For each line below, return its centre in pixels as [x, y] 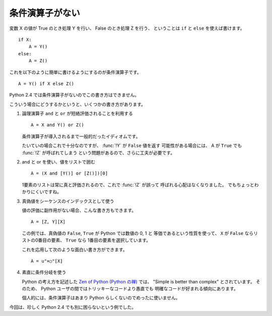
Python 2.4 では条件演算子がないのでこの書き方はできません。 [74, 95]
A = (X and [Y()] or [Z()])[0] [70, 173]
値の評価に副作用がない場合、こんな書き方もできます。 [79, 210]
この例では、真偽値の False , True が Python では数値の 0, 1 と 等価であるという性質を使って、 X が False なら [138, 233]
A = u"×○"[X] [47, 261]
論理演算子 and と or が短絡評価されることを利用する [77, 114]
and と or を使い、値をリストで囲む [59, 162]
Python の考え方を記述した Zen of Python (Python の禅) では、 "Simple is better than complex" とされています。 [138, 281]
